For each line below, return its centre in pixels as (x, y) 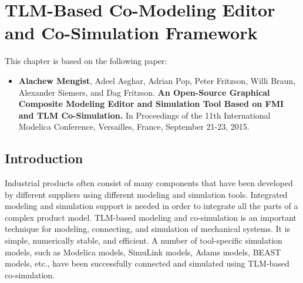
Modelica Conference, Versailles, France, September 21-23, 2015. (134, 127)
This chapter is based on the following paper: (86, 61)
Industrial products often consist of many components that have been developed (149, 183)
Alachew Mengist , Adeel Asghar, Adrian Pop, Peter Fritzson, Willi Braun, (157, 80)
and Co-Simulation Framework (131, 33)
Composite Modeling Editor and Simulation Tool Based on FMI (151, 104)
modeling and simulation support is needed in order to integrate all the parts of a (151, 206)
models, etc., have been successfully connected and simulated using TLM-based (147, 263)
